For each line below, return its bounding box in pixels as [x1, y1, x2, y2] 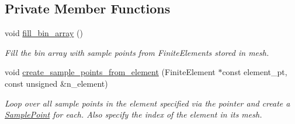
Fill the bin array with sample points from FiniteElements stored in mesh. [5, 46, 269, 58]
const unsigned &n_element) [5, 77, 108, 89]
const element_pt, [222, 66, 287, 78]
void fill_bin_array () [5, 27, 83, 39]
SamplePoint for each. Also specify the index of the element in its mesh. [5, 108, 262, 121]
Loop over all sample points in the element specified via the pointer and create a [5, 97, 290, 109]
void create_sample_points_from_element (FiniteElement [5, 66, 216, 78]
